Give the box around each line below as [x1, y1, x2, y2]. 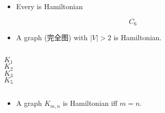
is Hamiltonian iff [62, 98, 117, 108]
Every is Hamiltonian [16, 1, 83, 11]
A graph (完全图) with [16, 32, 88, 43]
